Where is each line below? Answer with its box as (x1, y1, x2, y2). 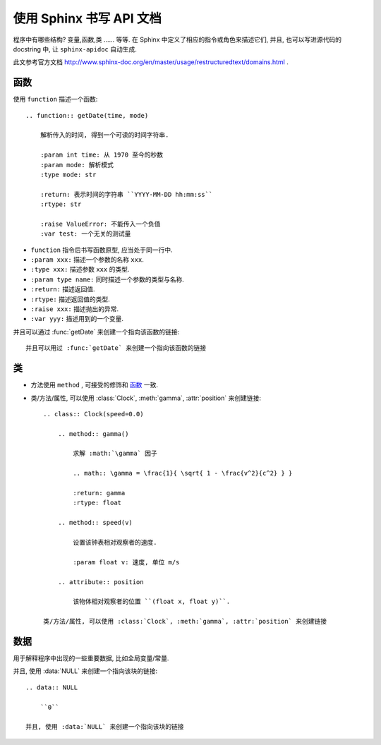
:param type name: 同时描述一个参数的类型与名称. (30, 275, 185, 284)
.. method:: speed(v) (57, 519, 133, 527)
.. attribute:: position (57, 578, 144, 586)
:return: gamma (73, 489, 126, 497)
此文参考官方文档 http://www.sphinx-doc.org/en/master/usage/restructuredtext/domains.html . (13, 58, 289, 66)
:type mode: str (40, 170, 97, 178)
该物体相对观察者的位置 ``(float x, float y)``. (73, 598, 231, 606)
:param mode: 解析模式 (40, 161, 114, 169)
